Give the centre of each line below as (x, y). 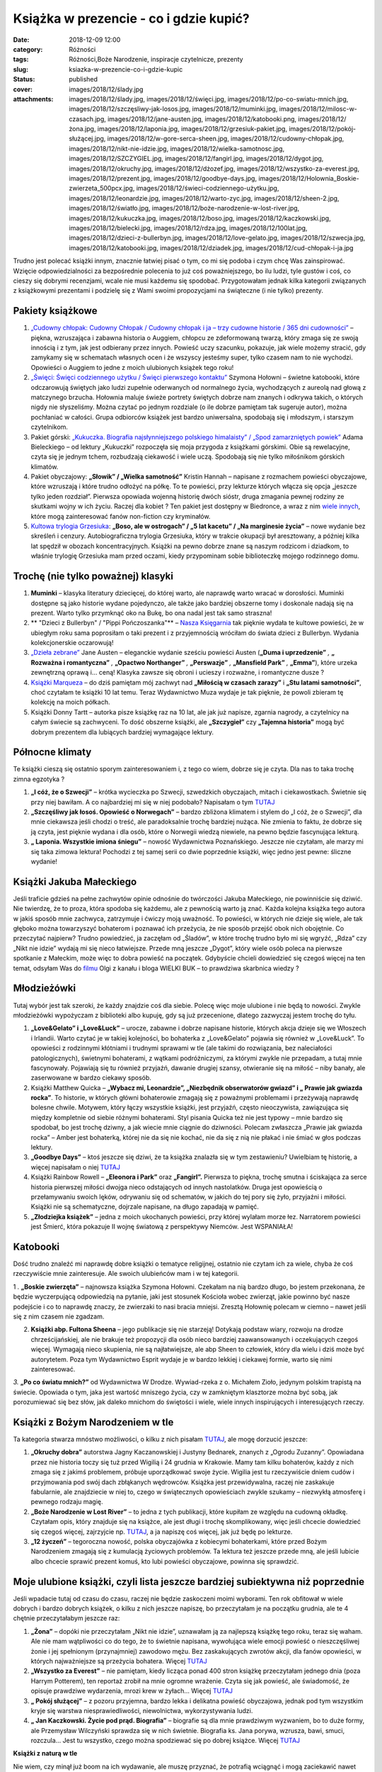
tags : (21, 60)
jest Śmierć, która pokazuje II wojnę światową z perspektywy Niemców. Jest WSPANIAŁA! (162, 1227)
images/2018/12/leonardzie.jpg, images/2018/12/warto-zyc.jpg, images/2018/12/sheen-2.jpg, (204, 198)
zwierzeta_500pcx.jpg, (102, 189)
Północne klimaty (52, 752)
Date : (21, 40)
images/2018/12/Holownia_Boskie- (309, 179)
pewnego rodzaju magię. (67, 1502)
